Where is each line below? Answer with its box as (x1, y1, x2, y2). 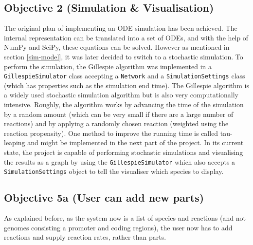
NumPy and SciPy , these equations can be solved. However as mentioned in (4, 42, 230, 52)
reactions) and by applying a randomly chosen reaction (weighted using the (4, 118, 229, 129)
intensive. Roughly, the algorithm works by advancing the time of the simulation (4, 99, 244, 110)
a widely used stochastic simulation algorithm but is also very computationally (4, 90, 238, 100)
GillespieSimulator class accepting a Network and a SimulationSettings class (4, 71, 245, 81)
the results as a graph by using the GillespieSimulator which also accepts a (4, 156, 235, 167)
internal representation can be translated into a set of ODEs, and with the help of (4, 32, 249, 42)
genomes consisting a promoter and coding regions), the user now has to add (4, 222, 233, 232)
